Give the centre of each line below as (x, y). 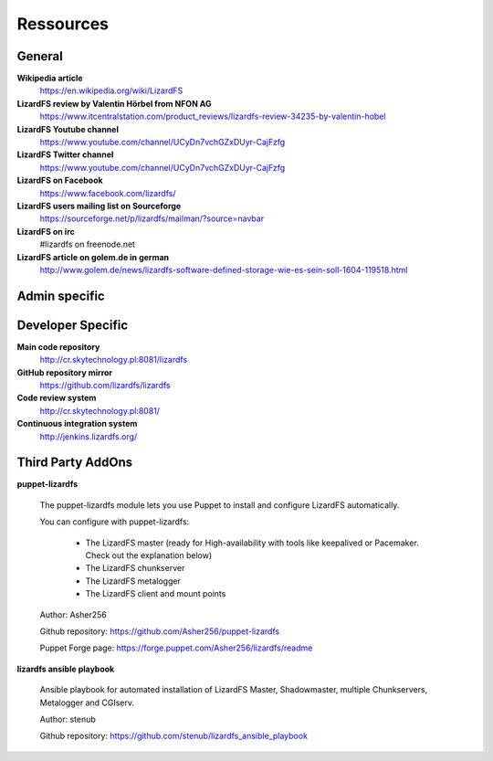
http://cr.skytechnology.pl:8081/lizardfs (114, 360)
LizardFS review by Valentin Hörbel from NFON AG (114, 103)
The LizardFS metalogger (133, 581)
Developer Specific (72, 325)
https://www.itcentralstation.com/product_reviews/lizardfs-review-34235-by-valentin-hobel (213, 116)
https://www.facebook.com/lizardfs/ (108, 193)
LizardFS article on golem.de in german (93, 257)
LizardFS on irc (46, 231)
